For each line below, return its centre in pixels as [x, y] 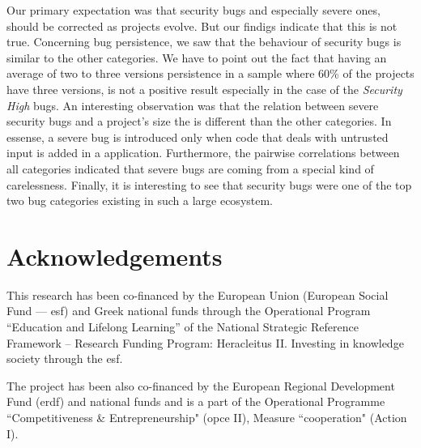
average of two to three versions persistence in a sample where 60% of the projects [210, 73]
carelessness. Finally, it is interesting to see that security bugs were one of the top [209, 184]
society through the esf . [65, 358]
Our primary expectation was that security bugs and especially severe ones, [193, 10]
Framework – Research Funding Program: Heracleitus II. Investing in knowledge [205, 342]
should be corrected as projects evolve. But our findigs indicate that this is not [202, 26]
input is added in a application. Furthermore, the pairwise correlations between [203, 153]
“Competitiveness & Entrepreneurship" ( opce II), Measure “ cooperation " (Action [207, 417]
